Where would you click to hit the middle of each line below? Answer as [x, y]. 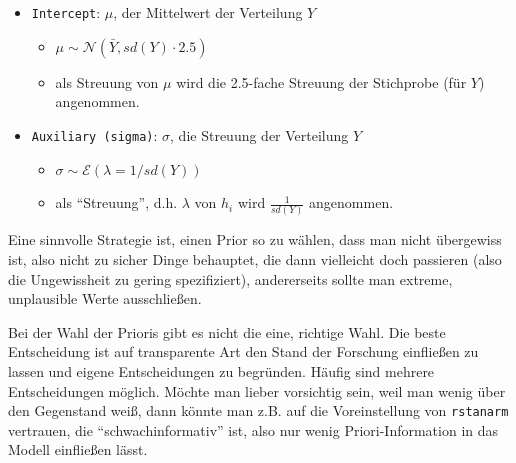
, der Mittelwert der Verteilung [208, 12]
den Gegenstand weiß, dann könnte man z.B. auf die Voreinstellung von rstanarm [258, 410]
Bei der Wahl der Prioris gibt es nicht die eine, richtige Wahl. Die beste [227, 331]
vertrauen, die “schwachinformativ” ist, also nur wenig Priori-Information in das [253, 429]
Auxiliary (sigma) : [94, 134]
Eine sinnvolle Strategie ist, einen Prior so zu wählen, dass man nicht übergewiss [255, 239]
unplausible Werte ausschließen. [105, 298]
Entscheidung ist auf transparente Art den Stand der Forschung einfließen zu [243, 351]
